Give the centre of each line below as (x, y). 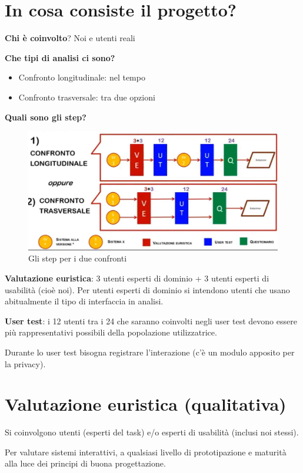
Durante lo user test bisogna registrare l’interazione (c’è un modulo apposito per (150, 352)
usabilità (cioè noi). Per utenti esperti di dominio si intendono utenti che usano (147, 289)
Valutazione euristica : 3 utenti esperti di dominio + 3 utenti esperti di (137, 278)
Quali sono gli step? (46, 117)
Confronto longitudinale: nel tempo (82, 77)
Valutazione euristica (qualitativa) (146, 404)
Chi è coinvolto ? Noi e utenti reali (70, 38)
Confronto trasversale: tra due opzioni (87, 97)
